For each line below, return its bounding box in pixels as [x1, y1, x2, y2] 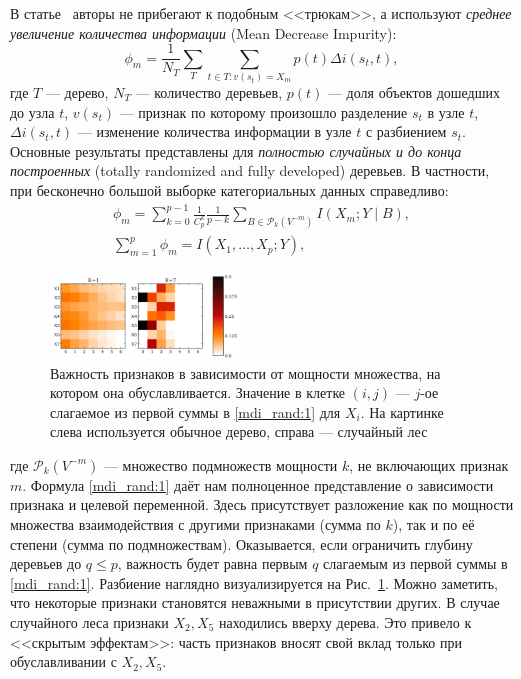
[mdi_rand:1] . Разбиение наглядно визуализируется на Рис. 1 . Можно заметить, [10, 572, 498, 593]
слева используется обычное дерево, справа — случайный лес [50, 421, 428, 442]
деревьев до [10, 553, 82, 574]
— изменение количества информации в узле [77, 121, 352, 142]
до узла [10, 101, 55, 122]
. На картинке [360, 401, 444, 422]
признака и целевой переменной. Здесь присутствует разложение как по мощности [10, 494, 514, 515]
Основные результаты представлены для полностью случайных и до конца [10, 140, 462, 161]
